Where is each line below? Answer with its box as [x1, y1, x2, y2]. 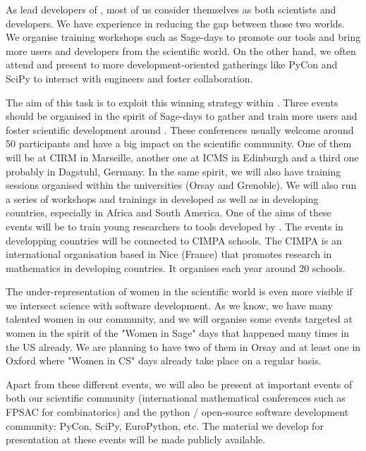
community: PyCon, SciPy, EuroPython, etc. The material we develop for [6, 418, 324, 433]
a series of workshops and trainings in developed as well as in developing [6, 191, 319, 206]
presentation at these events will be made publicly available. [6, 432, 266, 447]
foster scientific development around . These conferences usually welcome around [6, 122, 354, 137]
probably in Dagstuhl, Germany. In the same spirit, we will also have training [6, 163, 341, 178]
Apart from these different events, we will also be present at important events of [6, 376, 353, 391]
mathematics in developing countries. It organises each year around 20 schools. [6, 260, 346, 275]
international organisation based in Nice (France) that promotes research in [6, 247, 332, 261]
